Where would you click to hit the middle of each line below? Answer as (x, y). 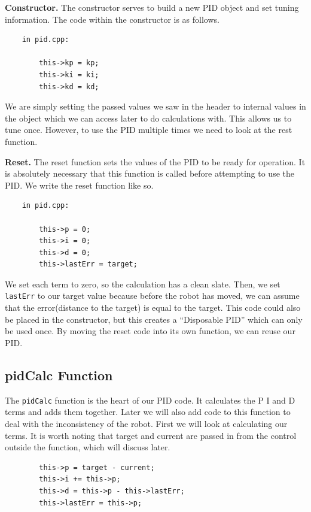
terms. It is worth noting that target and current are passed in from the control (151, 435)
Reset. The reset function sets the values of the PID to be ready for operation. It (155, 161)
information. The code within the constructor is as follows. (112, 19)
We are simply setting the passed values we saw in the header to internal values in (155, 106)
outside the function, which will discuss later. (88, 447)
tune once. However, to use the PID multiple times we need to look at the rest (149, 130)
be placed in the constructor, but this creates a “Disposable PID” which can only (154, 319)
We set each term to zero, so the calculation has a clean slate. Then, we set (143, 284)
